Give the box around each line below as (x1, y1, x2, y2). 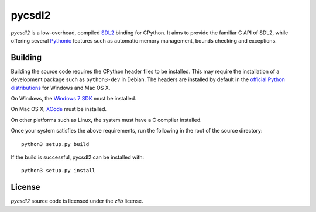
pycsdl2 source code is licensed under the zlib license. (11, 197, 143, 204)
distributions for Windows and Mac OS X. (11, 84, 111, 91)
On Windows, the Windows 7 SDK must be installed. (11, 95, 137, 102)
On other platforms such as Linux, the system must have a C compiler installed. (11, 116, 202, 123)
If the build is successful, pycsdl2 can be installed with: (11, 154, 145, 161)
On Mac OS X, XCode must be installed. (11, 106, 107, 113)
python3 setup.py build (21, 141, 90, 147)
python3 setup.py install (21, 167, 96, 174)
